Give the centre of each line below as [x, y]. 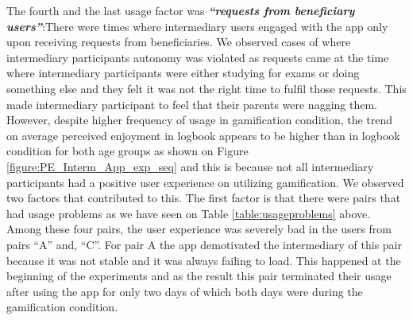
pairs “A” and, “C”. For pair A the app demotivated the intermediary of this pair [204, 244]
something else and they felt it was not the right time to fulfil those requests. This [206, 88]
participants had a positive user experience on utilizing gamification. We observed [205, 182]
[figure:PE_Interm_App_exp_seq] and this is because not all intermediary [190, 166]
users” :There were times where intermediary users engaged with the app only [197, 26]
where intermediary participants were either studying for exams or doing [183, 73]
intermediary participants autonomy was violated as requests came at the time [198, 57]
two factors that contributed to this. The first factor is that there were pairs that [204, 198]
